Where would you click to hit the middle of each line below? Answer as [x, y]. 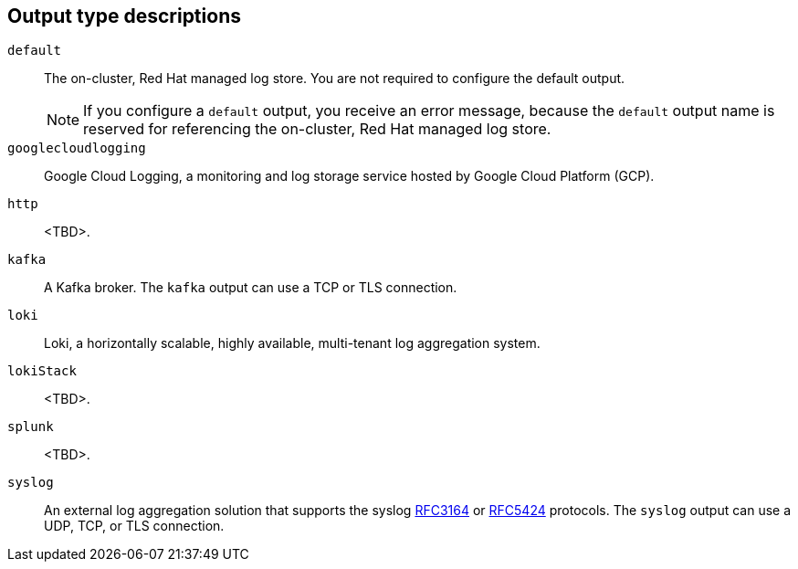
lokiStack [42, 371]
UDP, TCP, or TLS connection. [134, 526]
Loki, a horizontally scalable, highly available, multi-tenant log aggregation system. [292, 343]
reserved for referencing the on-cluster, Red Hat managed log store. [317, 129]
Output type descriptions [124, 16]
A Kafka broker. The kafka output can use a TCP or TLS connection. [251, 288]
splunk [31, 427]
